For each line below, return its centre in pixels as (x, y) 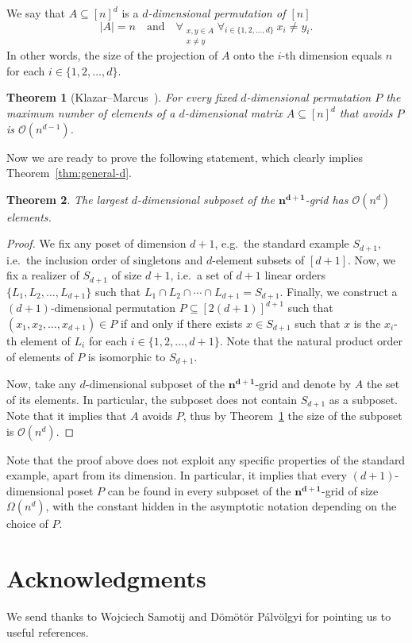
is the (367, 323)
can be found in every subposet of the (199, 490)
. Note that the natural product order (311, 340)
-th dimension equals (332, 55)
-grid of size (350, 490)
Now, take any (41, 383)
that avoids (366, 113)
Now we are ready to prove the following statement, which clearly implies (185, 157)
